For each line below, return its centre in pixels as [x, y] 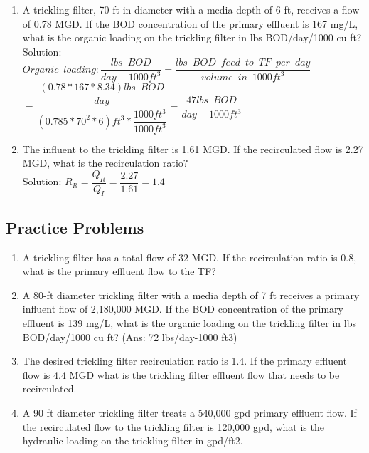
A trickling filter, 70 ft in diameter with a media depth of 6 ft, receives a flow [191, 9]
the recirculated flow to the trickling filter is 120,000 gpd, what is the [173, 426]
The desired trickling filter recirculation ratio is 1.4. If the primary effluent [185, 361]
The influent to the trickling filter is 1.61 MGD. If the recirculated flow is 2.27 [193, 149]
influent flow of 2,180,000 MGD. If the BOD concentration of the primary [183, 309]
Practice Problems [75, 227]
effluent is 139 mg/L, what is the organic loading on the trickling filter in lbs [189, 323]
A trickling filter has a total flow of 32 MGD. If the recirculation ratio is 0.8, [189, 257]
